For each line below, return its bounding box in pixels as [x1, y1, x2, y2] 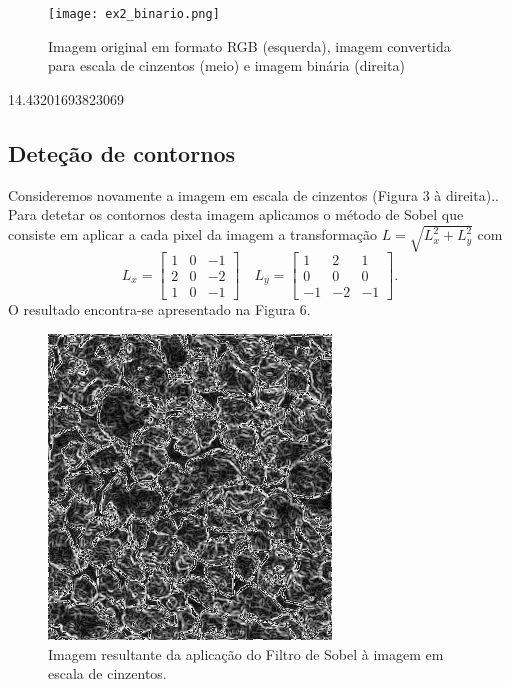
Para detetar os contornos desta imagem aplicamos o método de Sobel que [8, 204, 464, 225]
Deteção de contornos [8, 137, 236, 168]
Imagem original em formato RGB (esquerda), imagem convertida [48, 35, 451, 56]
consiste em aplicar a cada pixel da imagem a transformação [8, 224, 377, 245]
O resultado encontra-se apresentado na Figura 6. [8, 299, 311, 320]
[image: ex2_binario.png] [48, 7, 220, 21]
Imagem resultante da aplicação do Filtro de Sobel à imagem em [48, 643, 444, 664]
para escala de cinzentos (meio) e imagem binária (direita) [48, 55, 405, 76]
